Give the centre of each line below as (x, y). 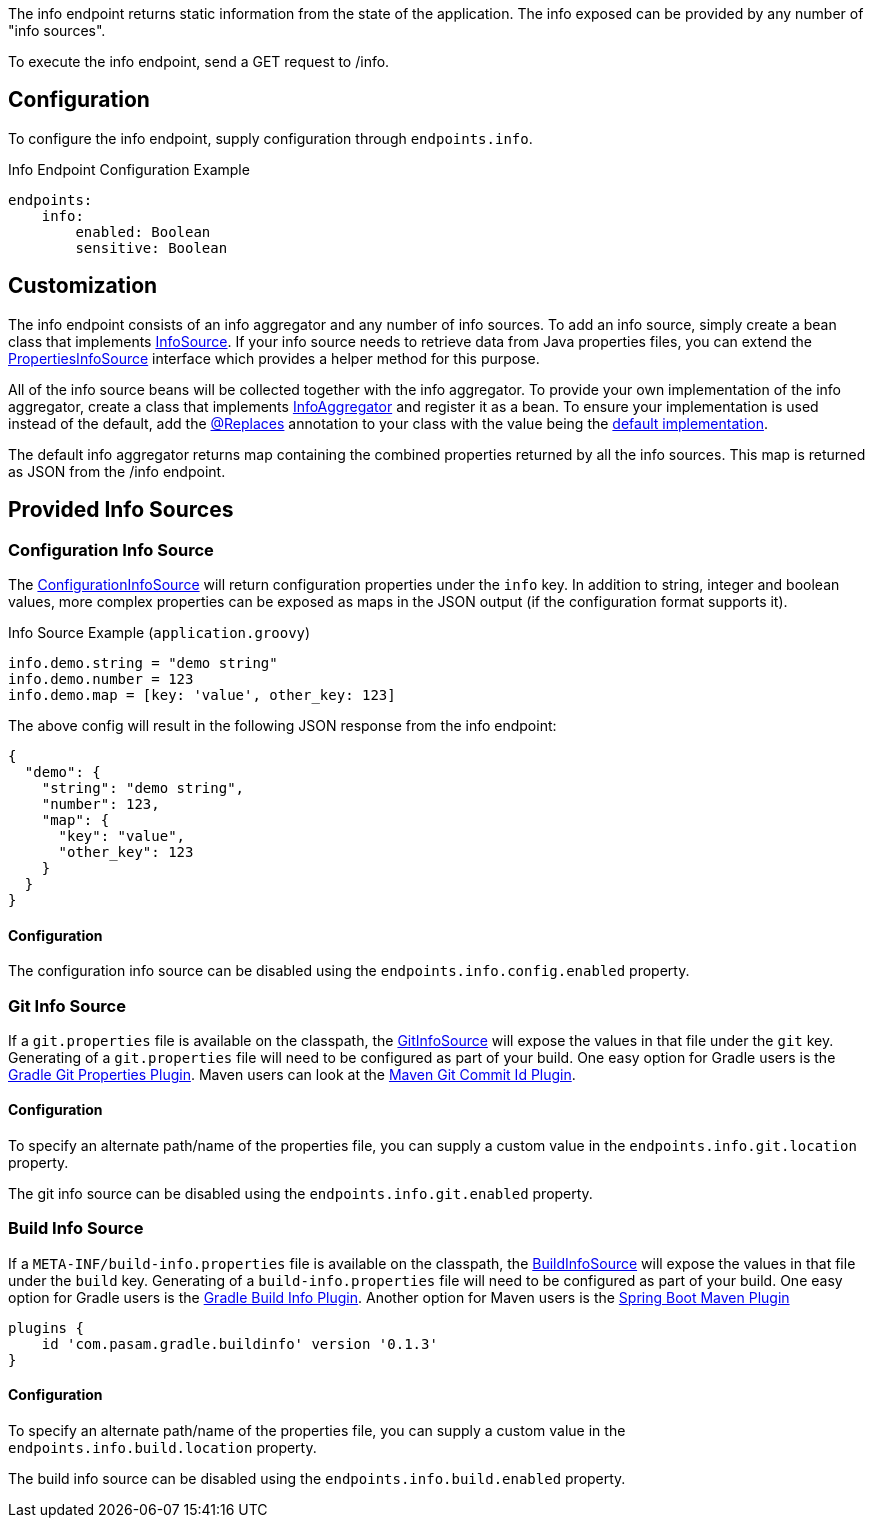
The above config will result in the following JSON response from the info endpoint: (282, 725)
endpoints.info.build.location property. (162, 1448)
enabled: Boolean (143, 231)
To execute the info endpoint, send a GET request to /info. (199, 61)
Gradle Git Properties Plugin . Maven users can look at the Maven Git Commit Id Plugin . (292, 1074)
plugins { (46, 1327)
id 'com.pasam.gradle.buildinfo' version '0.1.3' (239, 1343)
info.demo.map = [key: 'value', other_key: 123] (202, 694)
